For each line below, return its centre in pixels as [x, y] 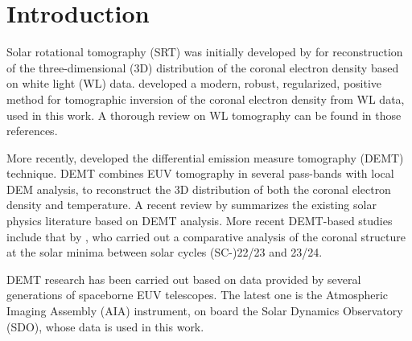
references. [32, 131]
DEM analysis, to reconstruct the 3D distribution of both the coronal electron [199, 189]
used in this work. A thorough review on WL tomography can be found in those [204, 115]
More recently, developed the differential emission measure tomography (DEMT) [205, 157]
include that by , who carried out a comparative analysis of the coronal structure [206, 236]
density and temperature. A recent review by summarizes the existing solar [192, 205]
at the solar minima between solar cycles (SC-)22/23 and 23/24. [165, 252]
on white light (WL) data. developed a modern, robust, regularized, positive [194, 83]
